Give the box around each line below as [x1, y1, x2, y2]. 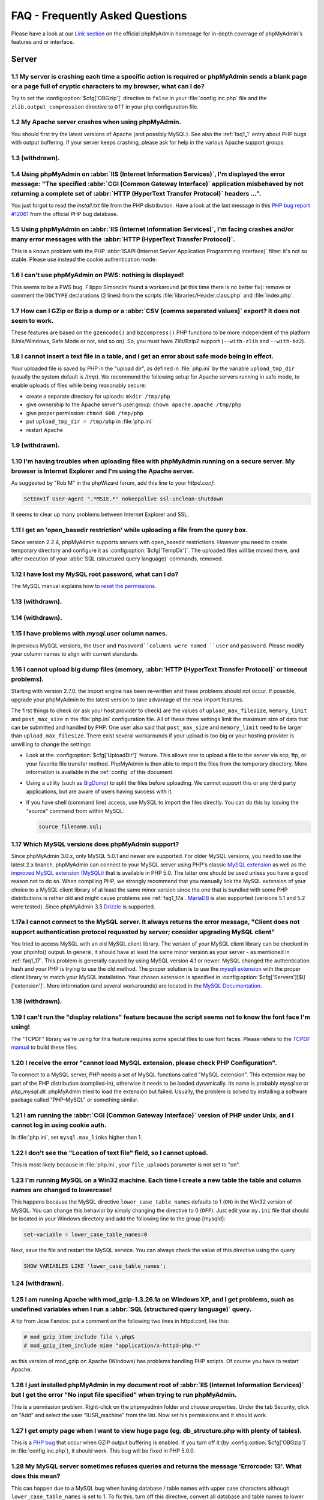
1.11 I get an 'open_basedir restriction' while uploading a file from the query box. [11, 526, 248, 534]
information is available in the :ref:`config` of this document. [26, 768, 174, 775]
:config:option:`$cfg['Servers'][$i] [221, 974, 305, 981]
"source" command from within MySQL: [26, 807, 125, 814]
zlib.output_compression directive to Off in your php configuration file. [11, 103, 199, 110]
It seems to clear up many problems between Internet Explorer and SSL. [11, 511, 189, 518]
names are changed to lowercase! [11, 1186, 112, 1194]
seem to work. [11, 316, 54, 325]
